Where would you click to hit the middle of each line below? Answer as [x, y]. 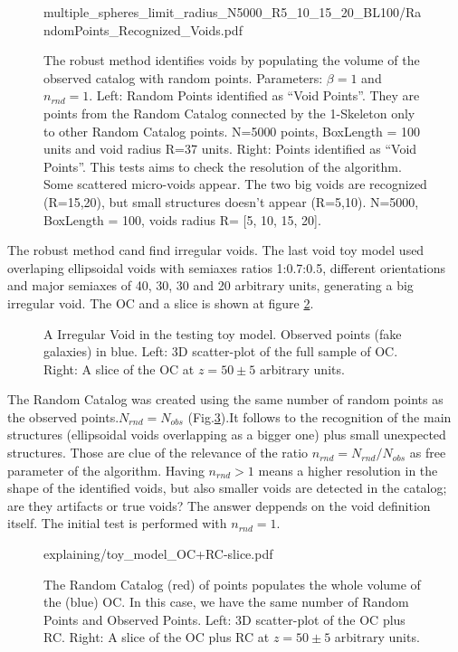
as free [428, 453]
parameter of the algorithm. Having [106, 470]
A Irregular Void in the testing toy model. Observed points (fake [223, 333]
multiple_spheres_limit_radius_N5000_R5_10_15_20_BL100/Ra [233, 12]
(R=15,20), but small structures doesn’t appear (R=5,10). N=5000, [231, 201]
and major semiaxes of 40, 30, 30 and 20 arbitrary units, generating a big [210, 285]
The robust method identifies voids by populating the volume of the [232, 60]
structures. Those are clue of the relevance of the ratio [158, 453]
